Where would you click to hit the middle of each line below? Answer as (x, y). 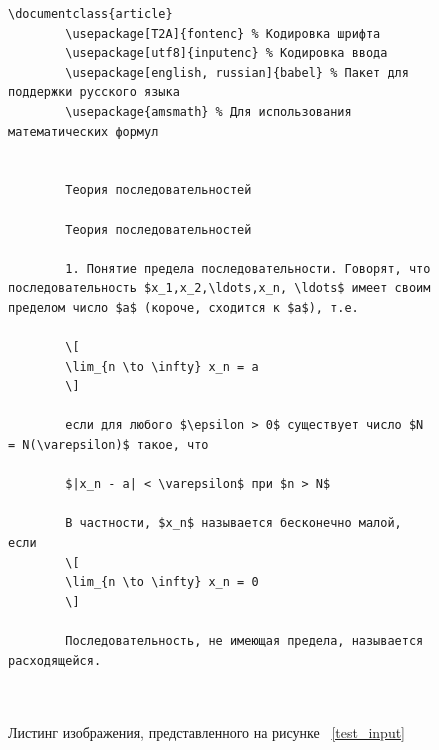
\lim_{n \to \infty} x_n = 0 (162, 582)
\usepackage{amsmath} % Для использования (208, 111)
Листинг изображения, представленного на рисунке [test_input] (207, 732)
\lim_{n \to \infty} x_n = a (162, 366)
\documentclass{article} (90, 14)
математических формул (83, 131)
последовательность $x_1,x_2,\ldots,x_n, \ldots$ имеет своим (219, 288)
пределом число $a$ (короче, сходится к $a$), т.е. (183, 307)
